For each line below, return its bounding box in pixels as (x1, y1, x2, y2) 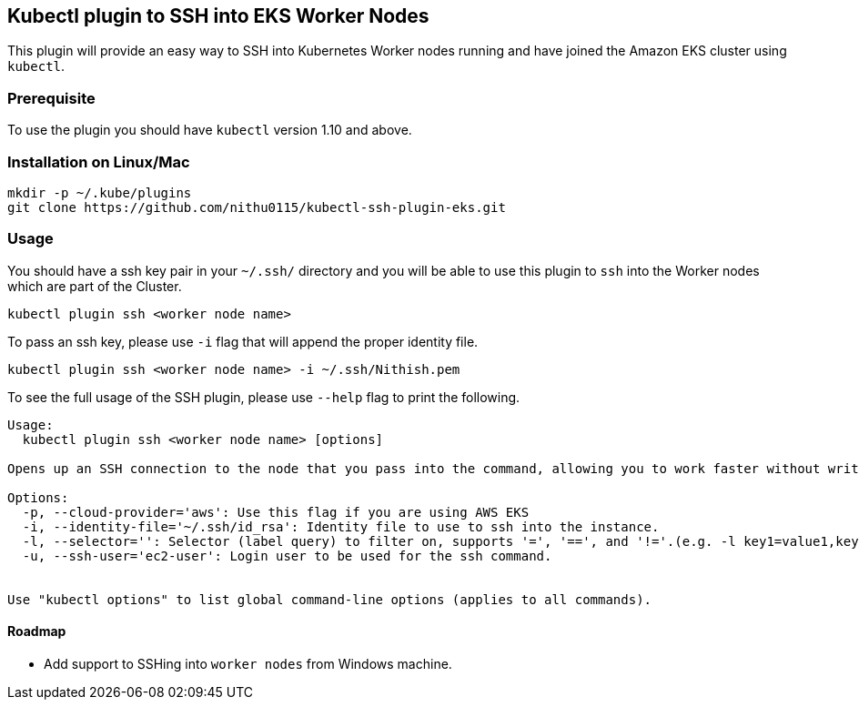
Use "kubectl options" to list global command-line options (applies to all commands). (7, 591, 652, 607)
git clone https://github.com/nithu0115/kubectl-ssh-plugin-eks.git (7, 199, 506, 215)
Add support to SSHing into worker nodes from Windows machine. (44, 655, 452, 672)
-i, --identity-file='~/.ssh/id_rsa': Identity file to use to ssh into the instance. (22, 519, 660, 534)
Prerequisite (7, 88, 96, 107)
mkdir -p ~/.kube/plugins (7, 185, 192, 200)
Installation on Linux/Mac (7, 152, 190, 171)
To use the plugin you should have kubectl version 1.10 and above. (7, 122, 412, 138)
